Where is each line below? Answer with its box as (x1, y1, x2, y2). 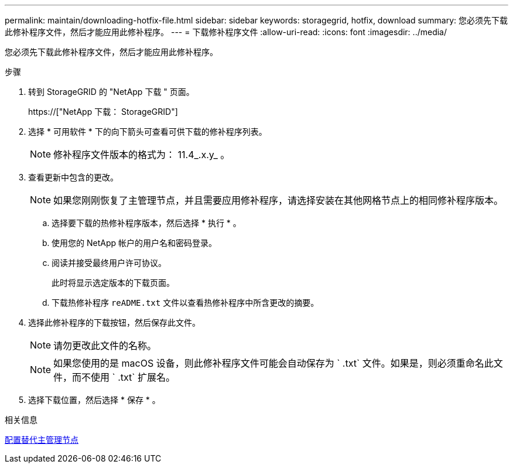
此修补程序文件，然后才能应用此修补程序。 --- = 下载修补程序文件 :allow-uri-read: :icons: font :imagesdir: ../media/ (5, 27, 447, 37)
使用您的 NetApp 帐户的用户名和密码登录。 (52, 238, 217, 248)
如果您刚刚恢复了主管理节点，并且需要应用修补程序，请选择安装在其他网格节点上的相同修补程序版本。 (53, 194, 504, 206)
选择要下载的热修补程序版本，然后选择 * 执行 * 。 (52, 218, 241, 228)
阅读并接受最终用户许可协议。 (52, 258, 166, 268)
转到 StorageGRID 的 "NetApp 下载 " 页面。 (28, 87, 194, 97)
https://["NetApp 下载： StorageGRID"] (28, 107, 178, 117)
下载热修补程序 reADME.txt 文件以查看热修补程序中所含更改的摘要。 (52, 298, 319, 308)
